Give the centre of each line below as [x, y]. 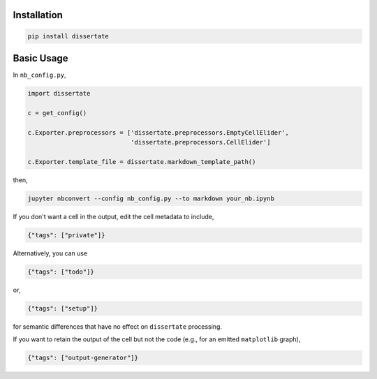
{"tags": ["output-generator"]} [83, 358]
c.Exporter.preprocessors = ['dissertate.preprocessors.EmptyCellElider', [158, 132]
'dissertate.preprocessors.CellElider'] [200, 142]
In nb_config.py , [39, 75]
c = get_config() [57, 113]
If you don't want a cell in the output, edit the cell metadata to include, [113, 216]
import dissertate [59, 94]
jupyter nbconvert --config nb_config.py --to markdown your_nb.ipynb [151, 198]
